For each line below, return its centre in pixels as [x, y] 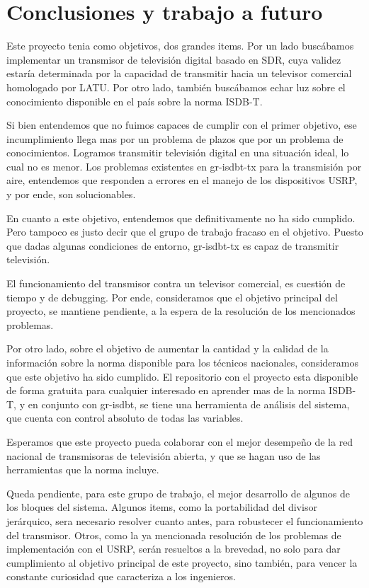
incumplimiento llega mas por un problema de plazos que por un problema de [175, 138]
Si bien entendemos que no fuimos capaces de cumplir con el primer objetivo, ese [182, 125]
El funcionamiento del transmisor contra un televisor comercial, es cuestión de [176, 283]
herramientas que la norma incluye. [83, 469]
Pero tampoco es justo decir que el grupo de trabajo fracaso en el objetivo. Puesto [185, 232]
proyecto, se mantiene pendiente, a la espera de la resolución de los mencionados [181, 311]
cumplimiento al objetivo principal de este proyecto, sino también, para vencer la [182, 562]
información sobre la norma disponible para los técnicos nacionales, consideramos [182, 362]
